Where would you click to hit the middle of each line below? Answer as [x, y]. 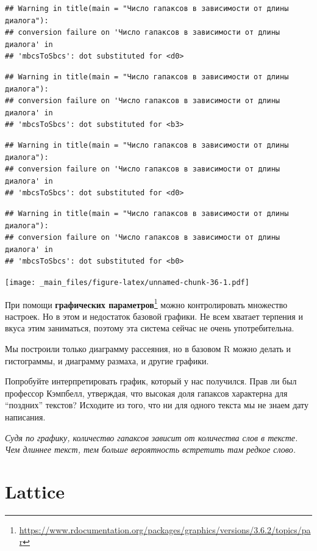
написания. [25, 416]
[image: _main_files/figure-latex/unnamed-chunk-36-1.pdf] [127, 282]
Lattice [35, 491]
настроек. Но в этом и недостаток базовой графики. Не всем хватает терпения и [154, 316]
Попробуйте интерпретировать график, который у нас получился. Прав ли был [151, 381]
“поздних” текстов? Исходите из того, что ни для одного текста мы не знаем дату [157, 405]
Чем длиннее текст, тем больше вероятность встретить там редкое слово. [150, 449]
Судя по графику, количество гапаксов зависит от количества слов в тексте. [151, 437]
